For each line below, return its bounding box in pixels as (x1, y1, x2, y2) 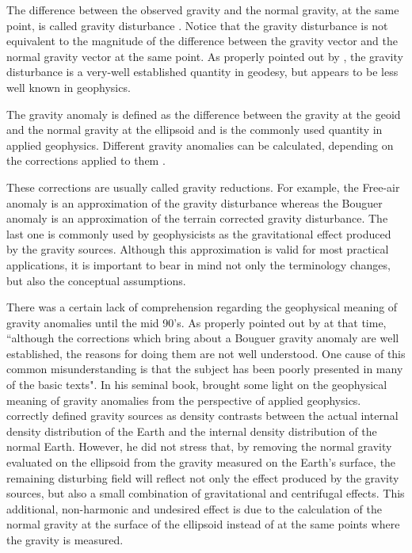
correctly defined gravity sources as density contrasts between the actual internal (6, 407, 399, 424)
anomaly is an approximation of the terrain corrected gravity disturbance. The (6, 210, 388, 227)
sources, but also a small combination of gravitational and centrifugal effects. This (6, 485, 405, 502)
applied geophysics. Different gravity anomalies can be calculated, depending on (6, 136, 394, 153)
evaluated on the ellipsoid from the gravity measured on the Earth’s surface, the (6, 454, 396, 471)
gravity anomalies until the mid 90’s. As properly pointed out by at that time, (6, 314, 387, 330)
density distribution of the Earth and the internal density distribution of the (6, 422, 377, 439)
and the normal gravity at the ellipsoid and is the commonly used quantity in (6, 121, 383, 138)
